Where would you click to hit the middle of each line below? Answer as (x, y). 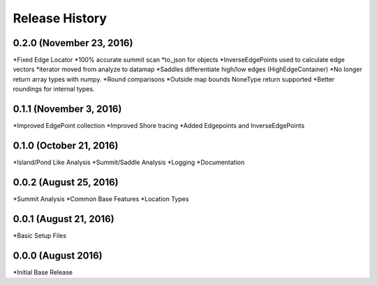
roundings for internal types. (54, 89)
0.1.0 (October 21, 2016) (66, 146)
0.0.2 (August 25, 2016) (66, 182)
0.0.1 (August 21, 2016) (64, 219)
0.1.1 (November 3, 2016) (67, 109)
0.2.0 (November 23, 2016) (73, 43)
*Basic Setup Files (39, 235)
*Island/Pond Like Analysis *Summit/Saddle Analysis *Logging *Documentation (129, 162)
